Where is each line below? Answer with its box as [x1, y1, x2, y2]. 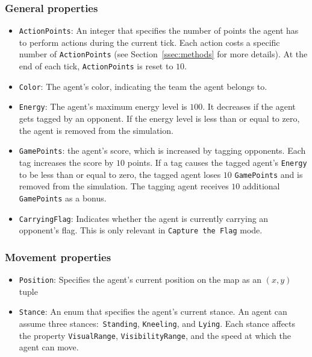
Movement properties [5, 249, 111, 264]
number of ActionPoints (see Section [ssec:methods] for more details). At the [19, 48, 308, 60]
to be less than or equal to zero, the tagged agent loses [19, 168, 221, 180]
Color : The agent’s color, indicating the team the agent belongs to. [19, 80, 267, 92]
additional [243, 180, 280, 192]
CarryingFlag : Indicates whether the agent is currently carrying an [19, 212, 269, 224]
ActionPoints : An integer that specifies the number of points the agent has [19, 24, 299, 37]
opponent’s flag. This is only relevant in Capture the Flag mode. [19, 224, 263, 236]
